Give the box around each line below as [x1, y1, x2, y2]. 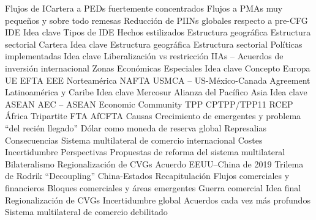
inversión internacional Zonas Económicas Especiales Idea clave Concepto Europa [5, 61, 310, 74]
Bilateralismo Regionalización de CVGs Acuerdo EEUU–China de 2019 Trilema [5, 157, 304, 170]
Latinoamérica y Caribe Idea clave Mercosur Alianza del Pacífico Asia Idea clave [5, 86, 307, 98]
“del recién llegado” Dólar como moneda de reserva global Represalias [5, 121, 266, 134]
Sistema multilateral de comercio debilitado [5, 205, 168, 218]
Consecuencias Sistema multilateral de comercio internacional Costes [5, 133, 263, 146]
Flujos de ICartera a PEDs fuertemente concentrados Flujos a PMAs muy [5, 2, 283, 14]
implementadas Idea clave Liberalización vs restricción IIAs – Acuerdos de [5, 50, 284, 62]
